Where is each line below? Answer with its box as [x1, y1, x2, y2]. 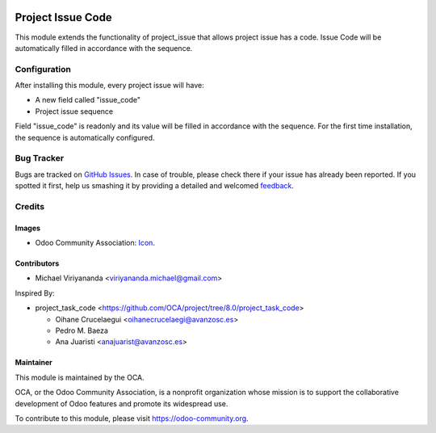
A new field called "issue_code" [35, 95, 141, 105]
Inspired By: [15, 288, 56, 298]
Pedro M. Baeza [55, 326, 109, 335]
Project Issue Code [15, 11, 112, 24]
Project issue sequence [35, 106, 113, 116]
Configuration [15, 63, 72, 74]
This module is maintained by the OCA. [15, 372, 145, 382]
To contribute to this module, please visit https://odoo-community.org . [15, 414, 249, 423]
